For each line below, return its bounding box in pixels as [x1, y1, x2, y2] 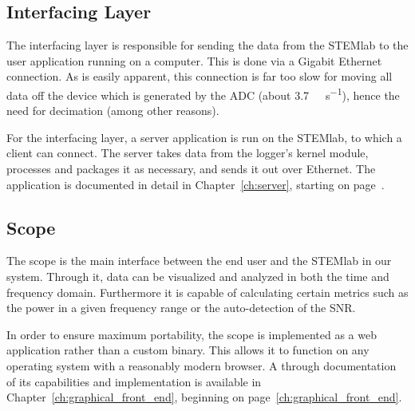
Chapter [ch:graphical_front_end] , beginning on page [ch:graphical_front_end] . [6, 389, 402, 405]
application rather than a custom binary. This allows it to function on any [6, 342, 370, 358]
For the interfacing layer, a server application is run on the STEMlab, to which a [6, 128, 402, 145]
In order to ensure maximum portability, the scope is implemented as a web [6, 326, 377, 342]
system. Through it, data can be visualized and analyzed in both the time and [6, 268, 389, 284]
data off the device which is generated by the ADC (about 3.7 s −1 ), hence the [6, 84, 400, 103]
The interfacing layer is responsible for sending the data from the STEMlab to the [6, 37, 409, 53]
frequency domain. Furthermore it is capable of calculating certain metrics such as [6, 283, 409, 300]
